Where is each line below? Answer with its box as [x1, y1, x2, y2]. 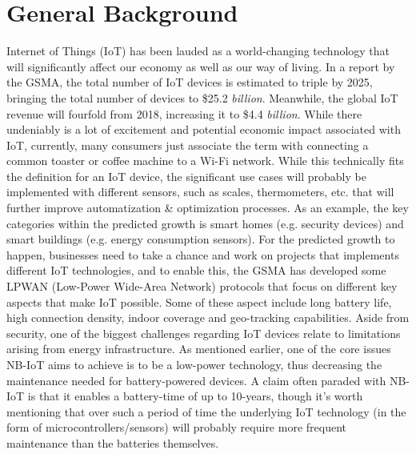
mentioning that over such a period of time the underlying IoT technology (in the [6, 403, 406, 420]
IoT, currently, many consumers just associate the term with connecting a [6, 136, 369, 153]
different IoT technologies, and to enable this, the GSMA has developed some [6, 262, 386, 279]
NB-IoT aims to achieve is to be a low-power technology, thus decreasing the [6, 356, 382, 372]
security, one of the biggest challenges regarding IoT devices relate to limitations [6, 324, 401, 341]
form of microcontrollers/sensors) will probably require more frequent [6, 419, 346, 436]
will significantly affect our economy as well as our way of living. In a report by [6, 58, 395, 74]
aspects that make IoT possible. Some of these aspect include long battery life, [6, 293, 392, 310]
